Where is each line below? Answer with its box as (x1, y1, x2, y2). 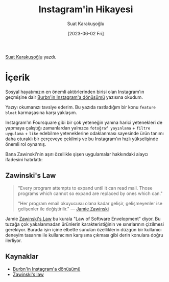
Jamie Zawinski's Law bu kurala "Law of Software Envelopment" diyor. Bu (5, 215, 161, 222)
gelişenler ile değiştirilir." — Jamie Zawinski (17, 206, 109, 212)
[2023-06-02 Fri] (67, 30, 104, 36)
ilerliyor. (5, 237, 22, 244)
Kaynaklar (5, 252, 39, 261)
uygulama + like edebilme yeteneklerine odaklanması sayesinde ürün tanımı (5, 130, 164, 136)
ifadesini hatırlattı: (5, 156, 43, 162)
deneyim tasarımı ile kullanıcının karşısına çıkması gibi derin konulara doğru (5, 232, 163, 238)
